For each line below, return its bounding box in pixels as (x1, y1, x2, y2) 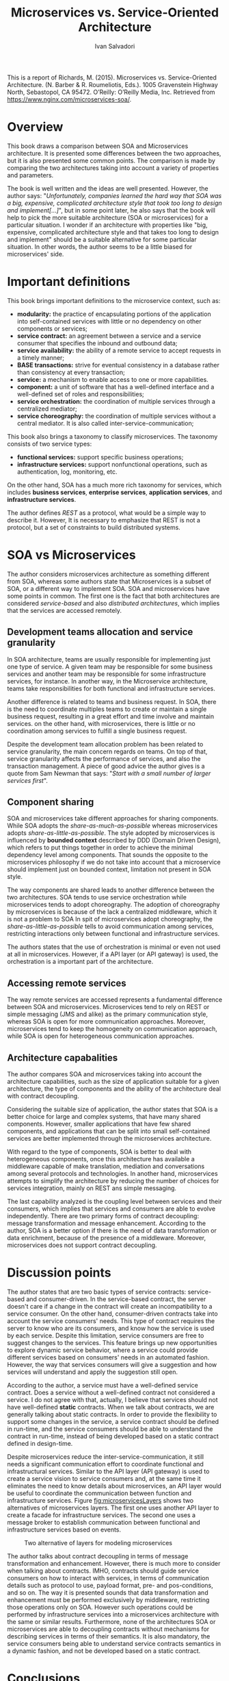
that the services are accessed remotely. (7, 606, 122, 614)
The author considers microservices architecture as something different (7, 570, 210, 578)
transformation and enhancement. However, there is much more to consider (7, 1559, 221, 1567)
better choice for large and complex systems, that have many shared (7, 1113, 201, 1120)
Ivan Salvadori (94, 42, 135, 50)
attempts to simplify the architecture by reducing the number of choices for (7, 1177, 219, 1185)
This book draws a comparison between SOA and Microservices (7, 142, 189, 150)
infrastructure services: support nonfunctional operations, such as (16, 460, 208, 468)
